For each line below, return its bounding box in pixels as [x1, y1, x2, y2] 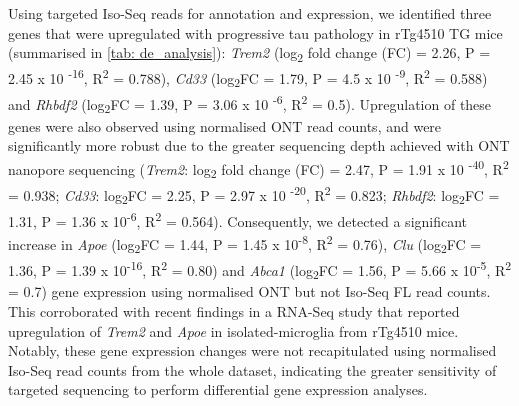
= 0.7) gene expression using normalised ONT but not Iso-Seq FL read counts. [8, 281, 491, 302]
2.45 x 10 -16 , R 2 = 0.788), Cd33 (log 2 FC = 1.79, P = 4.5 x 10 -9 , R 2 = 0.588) [8, 65, 488, 91]
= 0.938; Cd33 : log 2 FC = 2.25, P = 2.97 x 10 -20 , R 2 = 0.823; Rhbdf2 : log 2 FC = [8, 181, 500, 208]
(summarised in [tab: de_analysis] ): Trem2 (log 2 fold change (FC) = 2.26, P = [8, 42, 491, 65]
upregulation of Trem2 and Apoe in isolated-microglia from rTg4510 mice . [8, 320, 459, 341]
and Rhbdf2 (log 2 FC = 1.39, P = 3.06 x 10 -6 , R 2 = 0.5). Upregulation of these [8, 91, 492, 117]
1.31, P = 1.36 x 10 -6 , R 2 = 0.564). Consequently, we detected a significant [8, 207, 468, 231]
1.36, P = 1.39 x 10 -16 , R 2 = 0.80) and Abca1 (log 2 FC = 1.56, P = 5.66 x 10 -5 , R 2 [8, 256, 512, 283]
